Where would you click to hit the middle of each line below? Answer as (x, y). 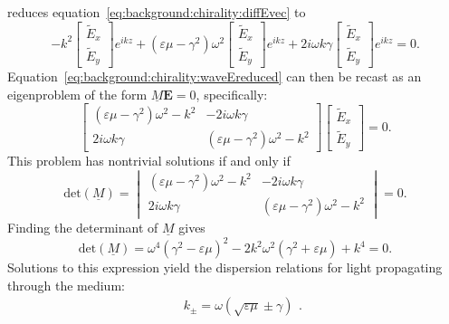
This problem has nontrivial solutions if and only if (149, 161)
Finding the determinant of (83, 228)
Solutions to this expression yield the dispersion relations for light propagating (225, 267)
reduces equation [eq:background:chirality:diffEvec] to (157, 12)
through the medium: (66, 285)
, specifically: (232, 94)
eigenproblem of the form (77, 94)
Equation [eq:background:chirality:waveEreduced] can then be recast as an (215, 76)
